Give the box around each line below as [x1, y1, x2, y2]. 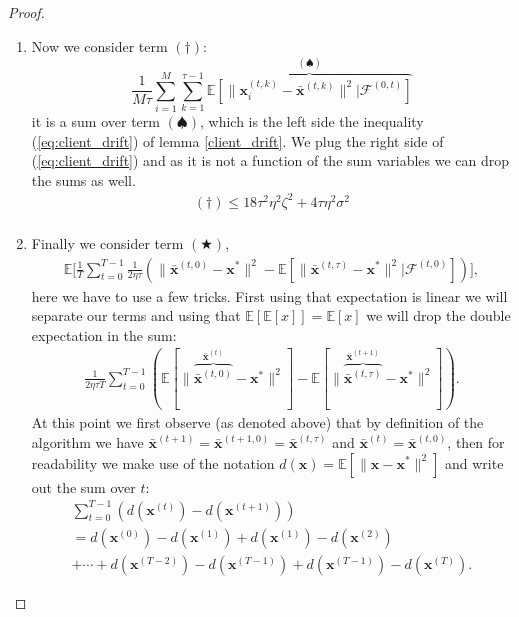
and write [445, 452, 504, 473]
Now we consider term [31, 35, 168, 56]
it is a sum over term [31, 110, 160, 131]
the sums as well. [31, 169, 136, 190]
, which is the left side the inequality [199, 110, 424, 131]
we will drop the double [366, 305, 511, 326]
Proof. [8, 2, 45, 22]
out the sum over [31, 476, 136, 497]
